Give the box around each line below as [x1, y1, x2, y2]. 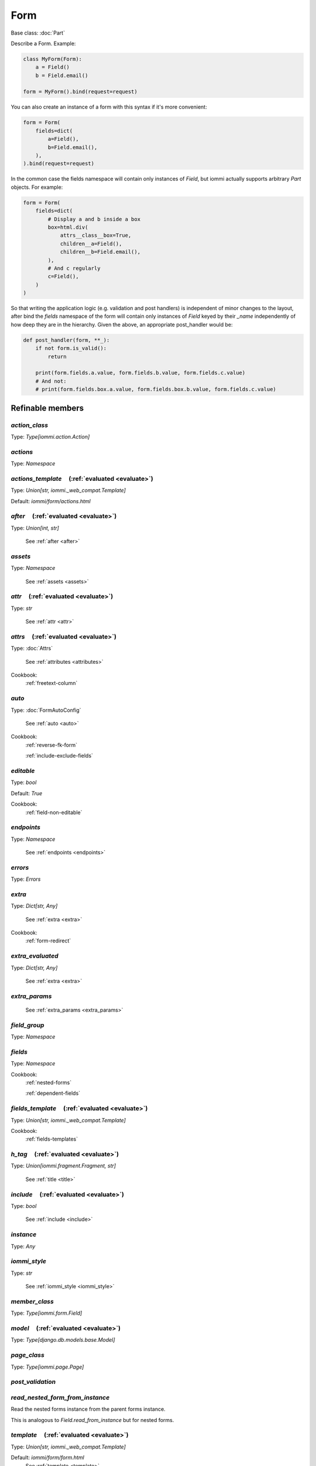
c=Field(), [47, 273, 79, 280]
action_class [11, 421, 49, 429]
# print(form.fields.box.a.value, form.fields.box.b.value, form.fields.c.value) [35, 386, 276, 393]
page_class [11, 1351, 45, 1359]
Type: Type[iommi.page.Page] [11, 1363, 84, 1370]
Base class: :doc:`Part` [11, 29, 66, 36]
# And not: [35, 378, 67, 384]
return [47, 353, 67, 360]
